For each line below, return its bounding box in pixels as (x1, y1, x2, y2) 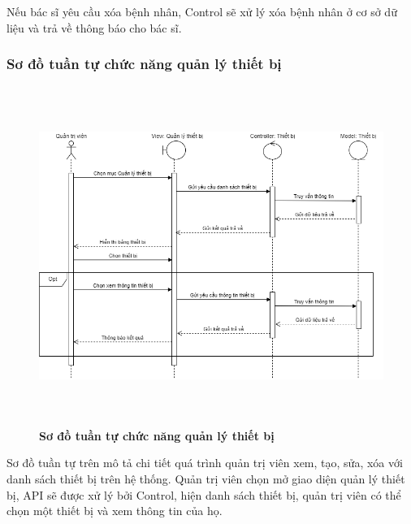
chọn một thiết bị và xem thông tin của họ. (6, 502, 223, 519)
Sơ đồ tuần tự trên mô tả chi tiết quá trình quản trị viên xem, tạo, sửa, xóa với (6, 454, 403, 471)
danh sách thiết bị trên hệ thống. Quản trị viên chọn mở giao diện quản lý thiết (6, 470, 405, 487)
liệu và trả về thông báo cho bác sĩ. (6, 19, 182, 36)
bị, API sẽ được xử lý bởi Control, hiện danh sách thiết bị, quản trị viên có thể (6, 486, 401, 503)
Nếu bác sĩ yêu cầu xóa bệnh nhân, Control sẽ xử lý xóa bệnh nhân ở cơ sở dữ (6, 3, 397, 19)
